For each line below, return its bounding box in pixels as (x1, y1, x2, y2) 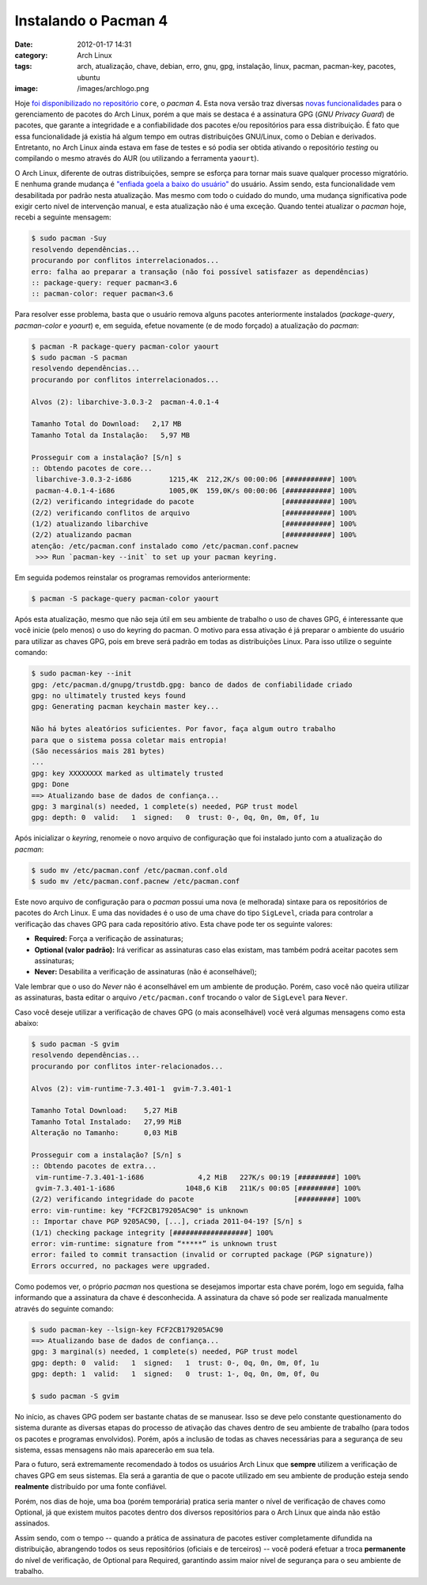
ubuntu (77, 72, 100, 82)
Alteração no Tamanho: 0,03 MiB (31, 1129, 178, 1137)
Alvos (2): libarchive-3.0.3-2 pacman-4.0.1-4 (31, 397, 219, 406)
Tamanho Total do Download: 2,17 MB (31, 420, 182, 429)
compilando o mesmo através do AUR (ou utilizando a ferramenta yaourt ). (14, 154, 259, 163)
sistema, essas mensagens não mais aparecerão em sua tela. (14, 1446, 215, 1454)
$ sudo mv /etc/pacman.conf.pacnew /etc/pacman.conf (31, 877, 240, 886)
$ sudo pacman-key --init (31, 669, 132, 678)
